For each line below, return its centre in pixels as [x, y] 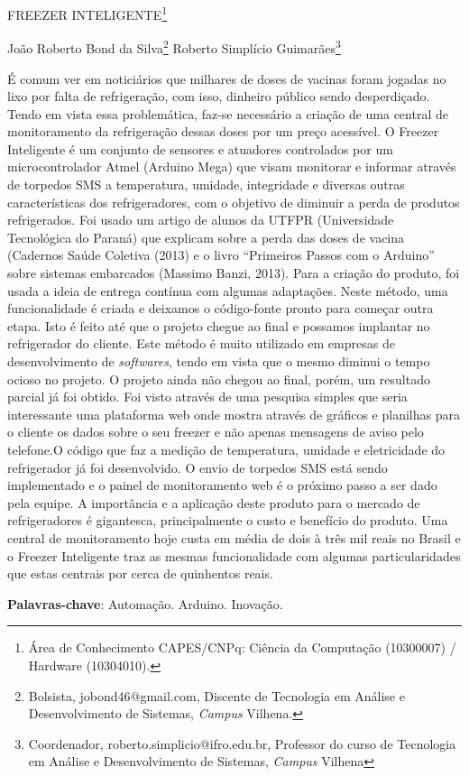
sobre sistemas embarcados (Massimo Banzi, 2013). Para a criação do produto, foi [234, 273]
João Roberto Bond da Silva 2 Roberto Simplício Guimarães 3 [174, 46]
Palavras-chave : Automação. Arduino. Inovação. [145, 603]
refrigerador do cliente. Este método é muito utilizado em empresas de [201, 343]
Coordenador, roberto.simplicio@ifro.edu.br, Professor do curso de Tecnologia [242, 743]
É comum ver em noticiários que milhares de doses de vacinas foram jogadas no [227, 78]
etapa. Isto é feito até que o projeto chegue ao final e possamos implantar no [219, 325]
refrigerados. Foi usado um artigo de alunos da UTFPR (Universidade [201, 220]
